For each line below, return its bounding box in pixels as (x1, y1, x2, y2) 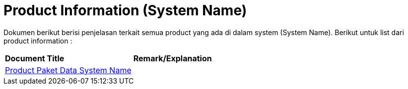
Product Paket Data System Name (5, 65, 132, 75)
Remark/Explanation (133, 53, 212, 63)
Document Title (5, 53, 65, 63)
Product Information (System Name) (3, 2, 247, 19)
